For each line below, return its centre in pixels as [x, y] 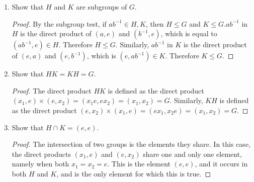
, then [155, 23]
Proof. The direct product [52, 90]
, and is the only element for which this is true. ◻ [134, 173]
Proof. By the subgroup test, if [59, 23]
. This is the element [139, 164]
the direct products [41, 154]
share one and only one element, [193, 154]
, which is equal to [189, 33]
